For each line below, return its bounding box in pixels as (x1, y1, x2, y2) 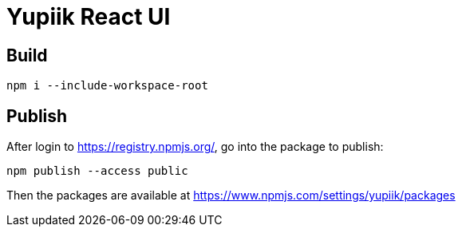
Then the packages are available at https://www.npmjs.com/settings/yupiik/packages (6, 188, 456, 203)
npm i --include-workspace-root (6, 79, 208, 93)
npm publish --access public (6, 164, 188, 178)
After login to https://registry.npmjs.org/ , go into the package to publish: (6, 140, 384, 154)
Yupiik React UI (6, 3, 171, 30)
